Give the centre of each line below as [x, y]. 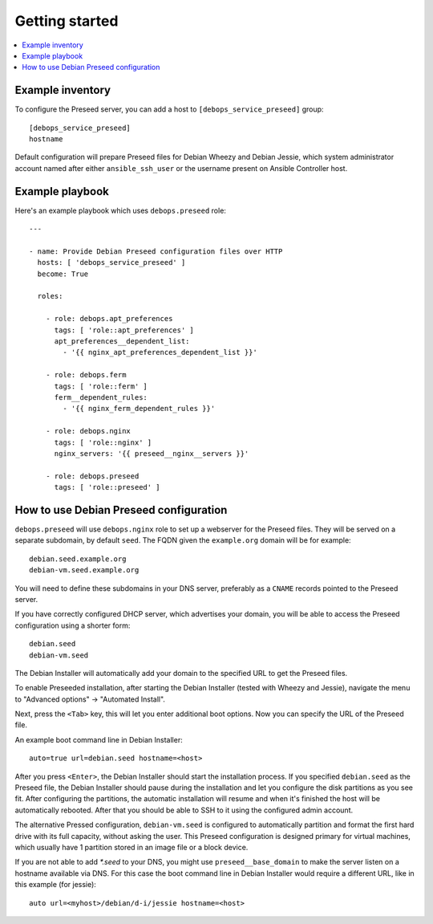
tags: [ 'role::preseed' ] [107, 487]
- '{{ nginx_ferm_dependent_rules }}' [139, 409]
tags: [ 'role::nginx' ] [103, 442]
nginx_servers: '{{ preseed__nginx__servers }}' [152, 453]
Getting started [67, 21]
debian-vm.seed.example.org [84, 570]
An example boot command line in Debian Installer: [99, 739]
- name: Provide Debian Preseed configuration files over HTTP [156, 251]
